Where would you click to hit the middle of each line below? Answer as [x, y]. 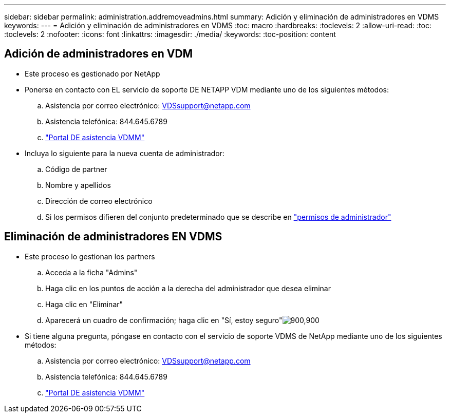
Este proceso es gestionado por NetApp [92, 73]
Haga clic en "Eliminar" [84, 304]
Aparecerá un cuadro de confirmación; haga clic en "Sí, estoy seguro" [164, 320]
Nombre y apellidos [78, 185]
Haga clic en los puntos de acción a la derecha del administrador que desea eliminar [188, 288]
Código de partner [76, 169]
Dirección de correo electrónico [99, 201]
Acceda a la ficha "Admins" [91, 272]
